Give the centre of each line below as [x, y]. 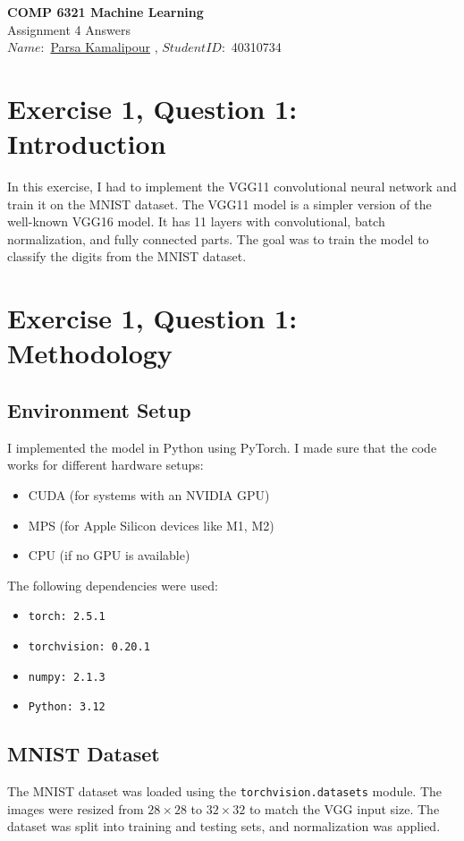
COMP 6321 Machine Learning [105, 12]
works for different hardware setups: [105, 465]
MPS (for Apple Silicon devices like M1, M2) [151, 525]
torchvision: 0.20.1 [89, 647]
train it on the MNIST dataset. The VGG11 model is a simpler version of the [219, 204]
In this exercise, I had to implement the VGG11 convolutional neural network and [232, 187]
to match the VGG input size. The [344, 808]
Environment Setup [99, 410]
